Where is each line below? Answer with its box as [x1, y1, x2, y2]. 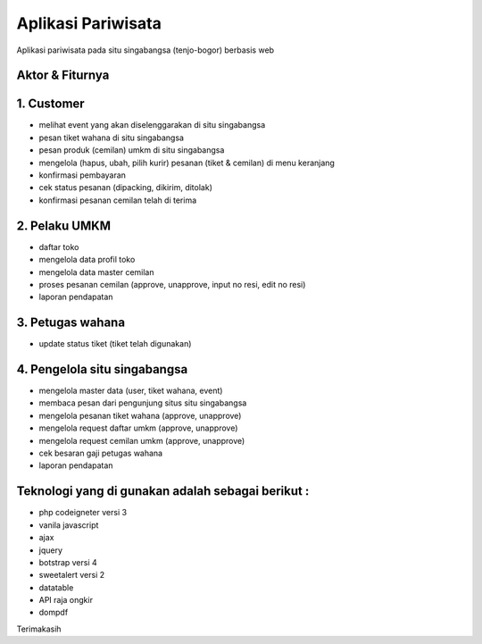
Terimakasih [16, 623, 62, 634]
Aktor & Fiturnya [16, 68, 110, 83]
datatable [38, 581, 74, 593]
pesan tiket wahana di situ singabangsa [38, 132, 185, 143]
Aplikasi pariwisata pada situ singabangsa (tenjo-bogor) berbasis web [16, 45, 275, 55]
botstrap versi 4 [38, 556, 97, 567]
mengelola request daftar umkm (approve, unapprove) [38, 422, 238, 433]
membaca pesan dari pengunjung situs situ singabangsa [38, 397, 247, 408]
